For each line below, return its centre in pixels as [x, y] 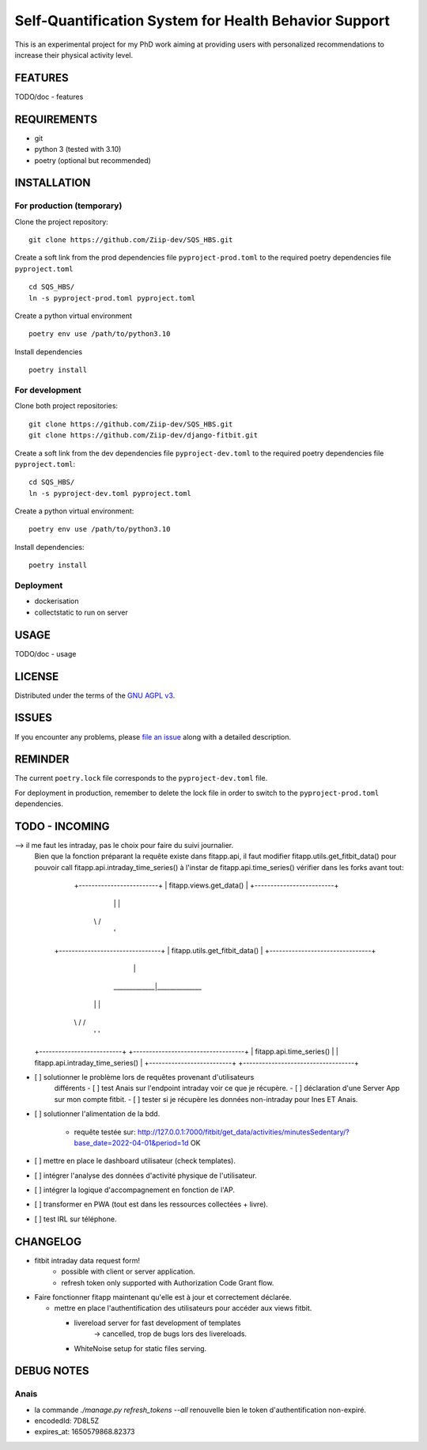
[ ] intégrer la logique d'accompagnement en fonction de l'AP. [135, 1190]
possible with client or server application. [128, 1272]
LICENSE [37, 676]
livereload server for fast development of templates [157, 1323]
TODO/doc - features [49, 97]
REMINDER [42, 759]
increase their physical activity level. [74, 55]
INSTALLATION [53, 183]
